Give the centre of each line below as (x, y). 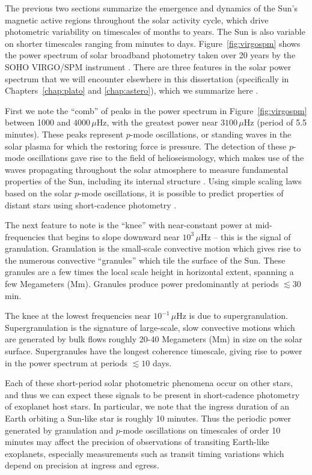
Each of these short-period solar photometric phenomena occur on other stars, (149, 383)
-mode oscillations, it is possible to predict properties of (181, 192)
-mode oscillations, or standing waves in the (211, 134)
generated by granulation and (59, 430)
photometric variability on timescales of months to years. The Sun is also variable (155, 32)
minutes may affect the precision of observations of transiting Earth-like (137, 442)
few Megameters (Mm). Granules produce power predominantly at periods (142, 284)
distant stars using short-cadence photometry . (91, 204)
